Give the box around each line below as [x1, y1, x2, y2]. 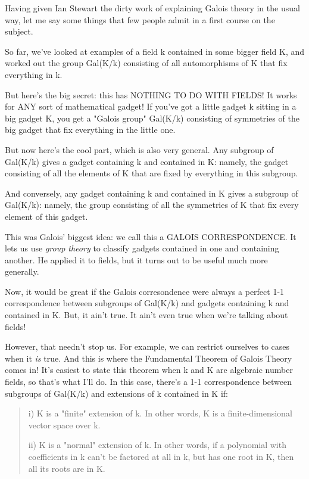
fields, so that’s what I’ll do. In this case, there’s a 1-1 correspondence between [5, 375, 292, 388]
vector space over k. [28, 418, 101, 431]
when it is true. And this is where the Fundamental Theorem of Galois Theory [5, 352, 292, 364]
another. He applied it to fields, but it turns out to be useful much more [5, 253, 268, 266]
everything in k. [5, 68, 63, 80]
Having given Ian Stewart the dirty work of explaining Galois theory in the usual [5, 2, 300, 14]
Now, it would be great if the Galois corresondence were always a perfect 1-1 [5, 285, 285, 297]
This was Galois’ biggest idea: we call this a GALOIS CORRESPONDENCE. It [5, 230, 296, 242]
